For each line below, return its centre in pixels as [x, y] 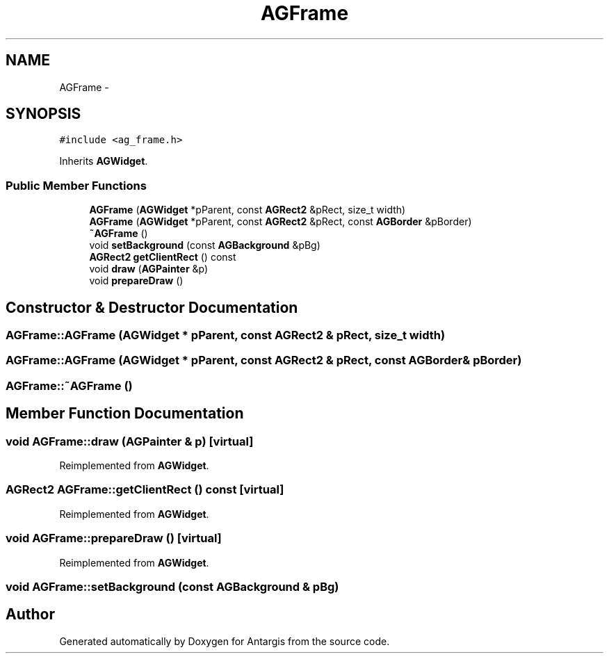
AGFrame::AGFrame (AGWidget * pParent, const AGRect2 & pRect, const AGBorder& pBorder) [264, 360]
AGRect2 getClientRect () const [163, 257]
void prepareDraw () [136, 281]
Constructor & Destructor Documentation [152, 307]
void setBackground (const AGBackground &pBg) [205, 245]
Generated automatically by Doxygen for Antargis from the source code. [225, 641]
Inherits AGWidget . [104, 161]
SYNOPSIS [43, 114]
